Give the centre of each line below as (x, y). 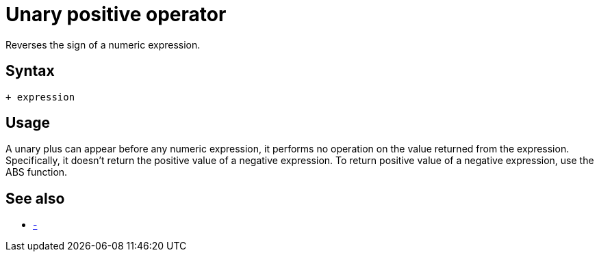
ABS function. (37, 172)
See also (35, 198)
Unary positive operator (116, 14)
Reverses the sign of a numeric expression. (103, 44)
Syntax (30, 71)
